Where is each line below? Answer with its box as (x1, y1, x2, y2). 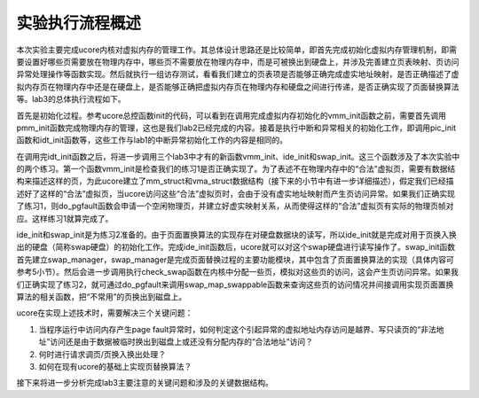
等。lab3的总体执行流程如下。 (16, 94, 126, 105)
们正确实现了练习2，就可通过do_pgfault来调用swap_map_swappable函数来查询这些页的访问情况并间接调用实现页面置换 (16, 279, 454, 290)
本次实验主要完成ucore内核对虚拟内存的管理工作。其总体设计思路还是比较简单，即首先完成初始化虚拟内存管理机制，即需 (16, 44, 457, 55)
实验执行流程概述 (16, 13, 142, 33)
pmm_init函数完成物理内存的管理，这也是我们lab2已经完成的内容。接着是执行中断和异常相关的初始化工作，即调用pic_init (16, 122, 457, 133)
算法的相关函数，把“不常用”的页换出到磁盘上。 (16, 291, 187, 301)
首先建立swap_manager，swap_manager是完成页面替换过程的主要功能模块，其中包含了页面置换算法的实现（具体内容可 (16, 254, 454, 265)
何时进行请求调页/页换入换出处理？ (38, 348, 167, 359)
